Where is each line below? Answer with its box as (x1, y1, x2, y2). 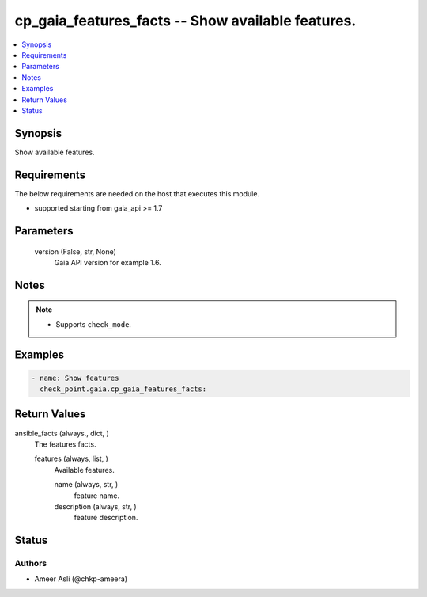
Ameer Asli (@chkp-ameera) (34, 574, 128, 584)
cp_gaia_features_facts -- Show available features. (14, 12, 357, 29)
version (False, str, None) (34, 246, 116, 257)
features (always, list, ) (34, 454, 108, 463)
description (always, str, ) (54, 501, 138, 511)
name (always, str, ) (54, 480, 119, 489)
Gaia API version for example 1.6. (54, 257, 161, 267)
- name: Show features (31, 373, 119, 382)
